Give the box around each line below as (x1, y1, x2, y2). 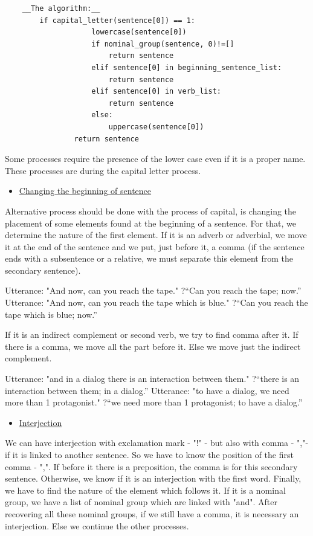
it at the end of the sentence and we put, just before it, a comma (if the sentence (5, 240, 305, 253)
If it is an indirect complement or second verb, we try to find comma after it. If (5, 328, 298, 341)
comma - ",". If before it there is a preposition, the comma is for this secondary (5, 460, 298, 473)
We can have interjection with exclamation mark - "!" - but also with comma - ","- (5, 436, 309, 449)
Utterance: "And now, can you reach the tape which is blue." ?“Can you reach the (5, 296, 308, 309)
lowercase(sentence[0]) (91, 28, 187, 37)
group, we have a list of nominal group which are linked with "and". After (5, 496, 277, 508)
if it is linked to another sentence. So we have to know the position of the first (5, 448, 294, 460)
